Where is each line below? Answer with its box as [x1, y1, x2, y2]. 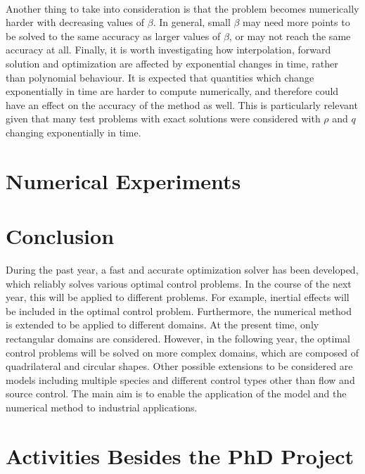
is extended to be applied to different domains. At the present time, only [6, 317, 319, 332]
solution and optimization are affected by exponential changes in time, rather [6, 56, 338, 70]
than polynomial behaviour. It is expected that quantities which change [6, 70, 314, 84]
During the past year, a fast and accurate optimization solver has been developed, [6, 262, 359, 277]
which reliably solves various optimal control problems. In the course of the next [6, 276, 352, 290]
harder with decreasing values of [6, 15, 145, 30]
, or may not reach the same [229, 28, 351, 43]
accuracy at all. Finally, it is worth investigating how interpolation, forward [6, 42, 331, 57]
